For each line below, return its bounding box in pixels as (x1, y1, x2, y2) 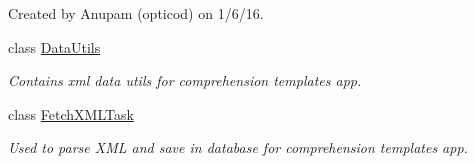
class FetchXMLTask (8, 103, 134, 124)
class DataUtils (8, 36, 101, 57)
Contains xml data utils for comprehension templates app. (8, 70, 362, 91)
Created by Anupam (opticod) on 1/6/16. (8, 3, 264, 23)
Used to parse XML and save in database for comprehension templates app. (8, 137, 468, 158)
